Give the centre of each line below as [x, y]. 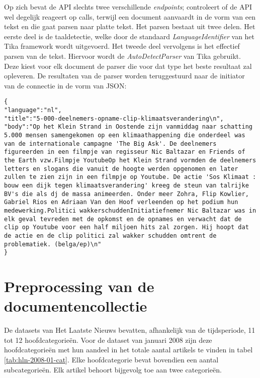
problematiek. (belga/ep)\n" [53, 244]
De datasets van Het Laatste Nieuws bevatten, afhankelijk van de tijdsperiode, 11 [130, 330]
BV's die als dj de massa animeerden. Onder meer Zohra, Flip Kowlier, [126, 194]
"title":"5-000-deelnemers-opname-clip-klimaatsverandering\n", [114, 118]
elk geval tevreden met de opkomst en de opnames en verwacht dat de [123, 219]
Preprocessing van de [79, 286]
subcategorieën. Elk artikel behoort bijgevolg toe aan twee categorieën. [113, 369]
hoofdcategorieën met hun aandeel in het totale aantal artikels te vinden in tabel [128, 350]
